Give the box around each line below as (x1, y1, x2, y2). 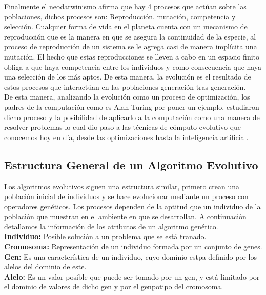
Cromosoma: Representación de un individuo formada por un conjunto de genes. (4, 241, 262, 252)
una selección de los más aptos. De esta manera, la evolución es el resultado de (4, 71, 251, 82)
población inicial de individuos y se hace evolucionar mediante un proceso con (4, 191, 249, 202)
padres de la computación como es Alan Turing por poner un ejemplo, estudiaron (4, 101, 259, 112)
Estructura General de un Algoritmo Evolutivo (4, 156, 258, 172)
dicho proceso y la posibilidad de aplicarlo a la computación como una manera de (4, 111, 260, 122)
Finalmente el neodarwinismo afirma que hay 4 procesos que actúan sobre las (4, 1, 247, 11)
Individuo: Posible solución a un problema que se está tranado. (4, 231, 207, 242)
